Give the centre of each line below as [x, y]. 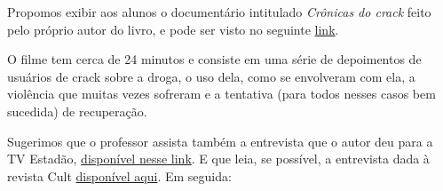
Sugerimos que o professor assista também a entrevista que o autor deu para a [220, 141]
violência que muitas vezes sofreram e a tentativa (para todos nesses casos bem [221, 94]
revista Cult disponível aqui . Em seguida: [119, 175]
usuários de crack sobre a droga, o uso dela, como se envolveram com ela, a [211, 76]
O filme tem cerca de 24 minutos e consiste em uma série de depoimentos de [214, 59]
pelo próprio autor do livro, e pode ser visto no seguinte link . [173, 29]
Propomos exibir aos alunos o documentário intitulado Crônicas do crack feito [219, 12]
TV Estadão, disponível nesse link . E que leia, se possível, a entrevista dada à [218, 159]
